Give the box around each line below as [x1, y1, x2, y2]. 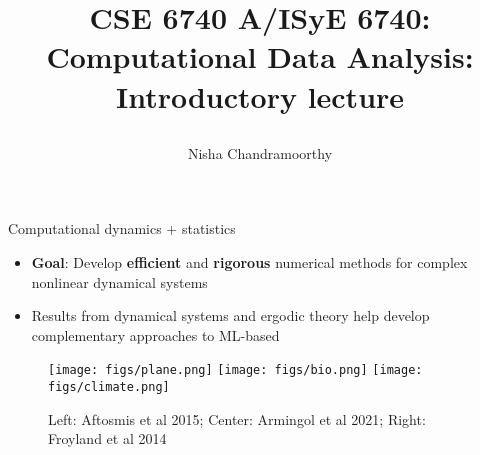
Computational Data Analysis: [46, 36, 474, 77]
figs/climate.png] [48, 379, 170, 394]
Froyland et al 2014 [48, 428, 167, 449]
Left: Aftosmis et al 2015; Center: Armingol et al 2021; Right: [48, 408, 426, 429]
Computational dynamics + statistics [8, 218, 236, 239]
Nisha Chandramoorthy [187, 142, 333, 163]
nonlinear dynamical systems [31, 271, 208, 292]
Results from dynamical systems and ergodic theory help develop [31, 305, 430, 326]
